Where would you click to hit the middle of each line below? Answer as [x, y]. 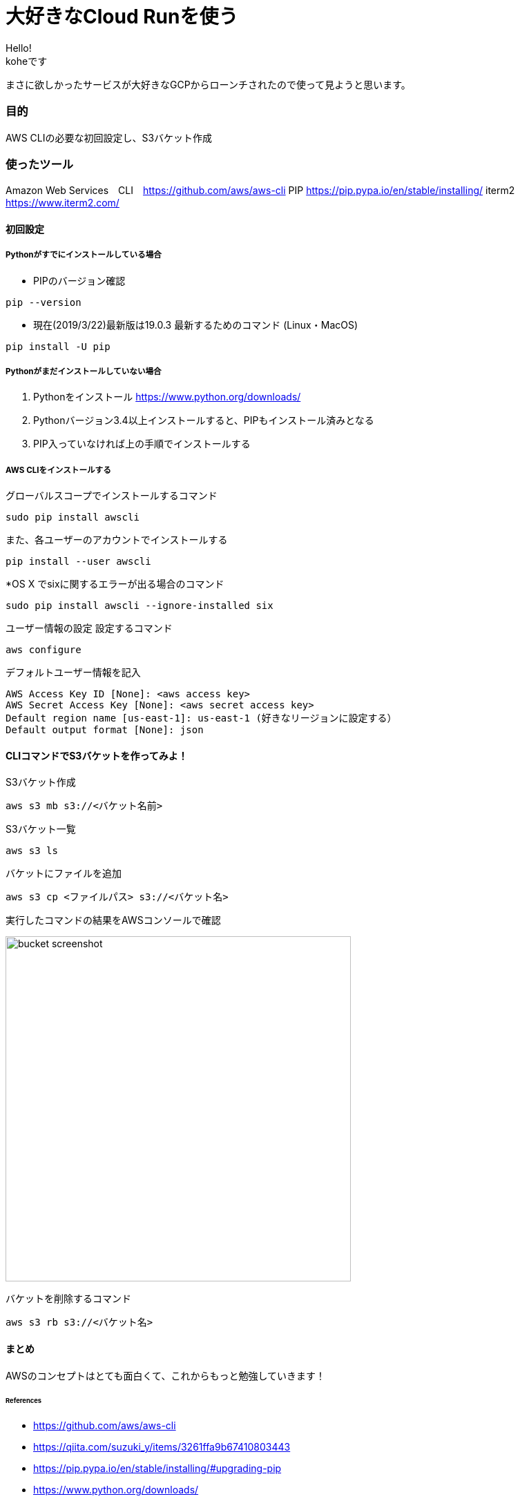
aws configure [44, 650]
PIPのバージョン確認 [79, 280]
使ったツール [40, 164]
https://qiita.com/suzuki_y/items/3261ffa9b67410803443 [162, 1447]
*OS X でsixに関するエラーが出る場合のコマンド [115, 584]
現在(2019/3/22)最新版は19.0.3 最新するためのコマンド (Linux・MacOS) [196, 325]
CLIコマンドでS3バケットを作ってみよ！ [97, 755]
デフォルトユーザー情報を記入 [73, 672]
